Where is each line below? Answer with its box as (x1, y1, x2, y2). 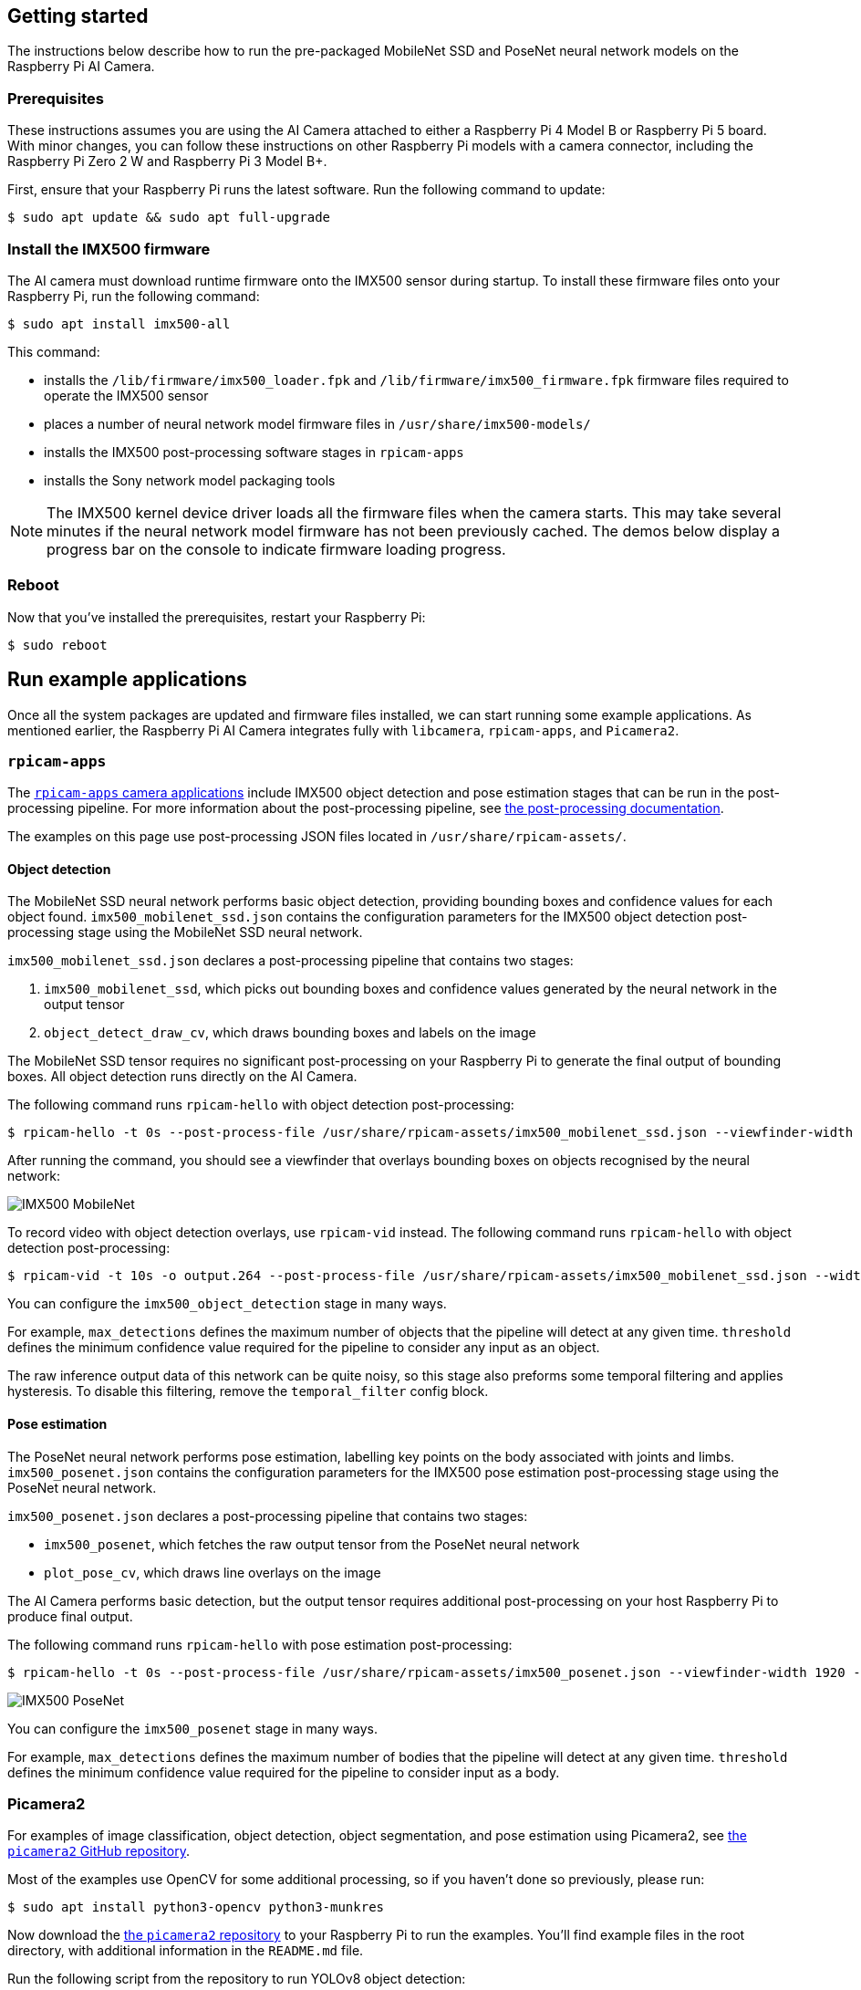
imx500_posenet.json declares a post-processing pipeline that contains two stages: (7, 1507, 528, 1524)
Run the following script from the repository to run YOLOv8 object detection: (7, 1971, 466, 1987)
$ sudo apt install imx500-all (7, 316, 231, 331)
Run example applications (7, 668, 247, 692)
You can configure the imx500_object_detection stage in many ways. (7, 1296, 447, 1312)
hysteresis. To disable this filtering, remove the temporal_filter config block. (7, 1383, 489, 1400)
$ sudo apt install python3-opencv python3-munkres (7, 1900, 385, 1915)
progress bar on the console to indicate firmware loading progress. (47, 539, 506, 558)
